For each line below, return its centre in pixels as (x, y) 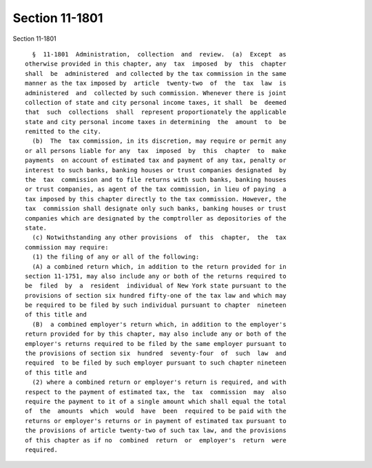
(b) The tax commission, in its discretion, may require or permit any (159, 141)
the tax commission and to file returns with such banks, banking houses (156, 180)
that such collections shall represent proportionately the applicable (156, 112)
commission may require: (67, 247)
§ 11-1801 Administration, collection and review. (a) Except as (159, 54)
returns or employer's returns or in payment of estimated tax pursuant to (156, 421)
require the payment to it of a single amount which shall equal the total (156, 401)
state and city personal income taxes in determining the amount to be (156, 122)
